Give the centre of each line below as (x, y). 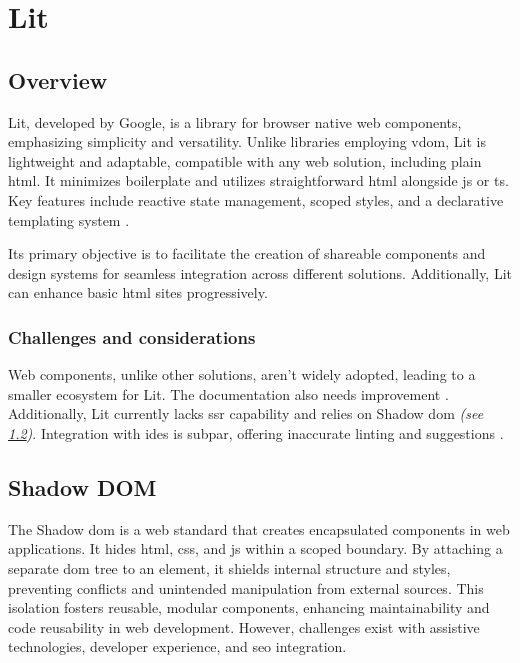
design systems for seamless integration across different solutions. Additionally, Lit (260, 272)
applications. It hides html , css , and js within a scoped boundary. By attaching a (255, 548)
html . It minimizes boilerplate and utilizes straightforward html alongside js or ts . (258, 180)
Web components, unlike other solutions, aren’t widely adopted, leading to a (242, 374)
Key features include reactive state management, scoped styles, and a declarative (256, 199)
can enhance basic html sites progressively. (138, 292)
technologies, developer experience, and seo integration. (177, 646)
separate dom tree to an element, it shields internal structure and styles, (229, 567)
